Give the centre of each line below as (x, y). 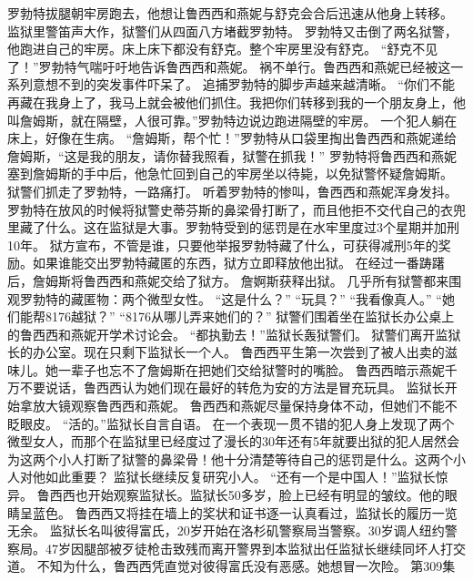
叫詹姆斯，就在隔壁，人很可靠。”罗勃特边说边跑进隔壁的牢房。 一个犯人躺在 (232, 120)
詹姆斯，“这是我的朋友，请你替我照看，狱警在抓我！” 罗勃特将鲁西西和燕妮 (232, 155)
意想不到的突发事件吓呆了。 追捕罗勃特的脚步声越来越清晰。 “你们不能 (243, 84)
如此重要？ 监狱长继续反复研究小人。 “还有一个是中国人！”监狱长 (240, 477)
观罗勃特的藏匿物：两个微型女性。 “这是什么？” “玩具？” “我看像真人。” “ (225, 298)
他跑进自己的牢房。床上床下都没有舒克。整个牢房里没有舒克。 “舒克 (210, 49)
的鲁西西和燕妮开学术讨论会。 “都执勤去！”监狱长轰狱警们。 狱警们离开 (221, 334)
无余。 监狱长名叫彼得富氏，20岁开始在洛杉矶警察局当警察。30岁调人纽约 (226, 530)
